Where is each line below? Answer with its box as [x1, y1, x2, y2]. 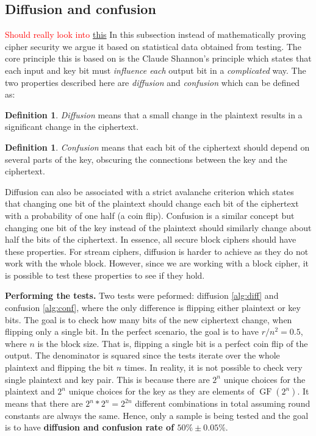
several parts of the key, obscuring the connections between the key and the [5, 152, 287, 165]
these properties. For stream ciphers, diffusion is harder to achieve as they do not [5, 245, 309, 257]
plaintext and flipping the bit [5, 361, 114, 374]
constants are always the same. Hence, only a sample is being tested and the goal [5, 409, 309, 421]
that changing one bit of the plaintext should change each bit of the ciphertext [5, 197, 299, 210]
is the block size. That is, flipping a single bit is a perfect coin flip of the [37, 337, 308, 349]
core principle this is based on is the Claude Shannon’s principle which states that [5, 52, 312, 65]
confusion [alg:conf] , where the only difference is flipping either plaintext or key [5, 301, 301, 314]
